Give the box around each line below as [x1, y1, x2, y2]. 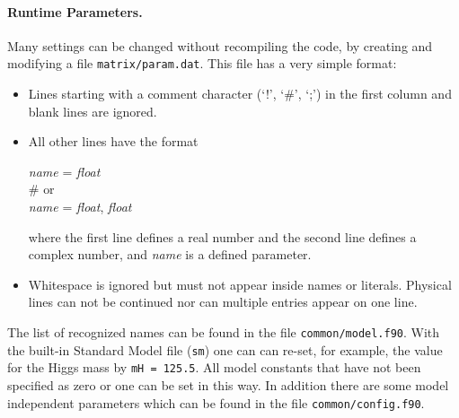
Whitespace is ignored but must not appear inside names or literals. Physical [28, 274, 452, 293]
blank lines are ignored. [28, 101, 157, 120]
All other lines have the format [28, 132, 199, 151]
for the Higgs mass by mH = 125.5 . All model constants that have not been [7, 358, 421, 377]
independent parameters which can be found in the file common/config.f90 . [7, 393, 425, 412]
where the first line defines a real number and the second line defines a [28, 227, 417, 246]
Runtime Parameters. [7, 2, 143, 21]
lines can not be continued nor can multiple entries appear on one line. [28, 292, 418, 311]
